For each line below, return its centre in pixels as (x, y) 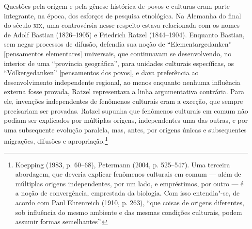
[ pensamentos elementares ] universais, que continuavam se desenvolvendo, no (118, 53)
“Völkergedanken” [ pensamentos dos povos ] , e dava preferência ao (101, 73)
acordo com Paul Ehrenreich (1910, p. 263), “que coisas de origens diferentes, (130, 202)
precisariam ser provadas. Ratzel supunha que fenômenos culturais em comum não (126, 110)
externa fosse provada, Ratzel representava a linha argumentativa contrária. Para (124, 91)
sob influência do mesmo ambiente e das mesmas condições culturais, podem (129, 212)
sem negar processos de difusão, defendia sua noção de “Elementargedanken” (118, 44)
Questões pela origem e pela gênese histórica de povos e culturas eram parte (117, 6)
